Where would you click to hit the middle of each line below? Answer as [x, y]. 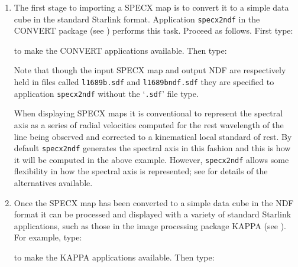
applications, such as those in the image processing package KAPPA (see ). [150, 225]
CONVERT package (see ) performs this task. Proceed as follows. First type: [153, 30]
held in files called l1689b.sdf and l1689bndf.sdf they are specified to [144, 82]
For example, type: [48, 237]
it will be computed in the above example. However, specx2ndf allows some [151, 159]
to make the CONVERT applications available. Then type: [120, 50]
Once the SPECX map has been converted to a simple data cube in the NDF [154, 202]
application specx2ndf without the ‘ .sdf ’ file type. [106, 93]
